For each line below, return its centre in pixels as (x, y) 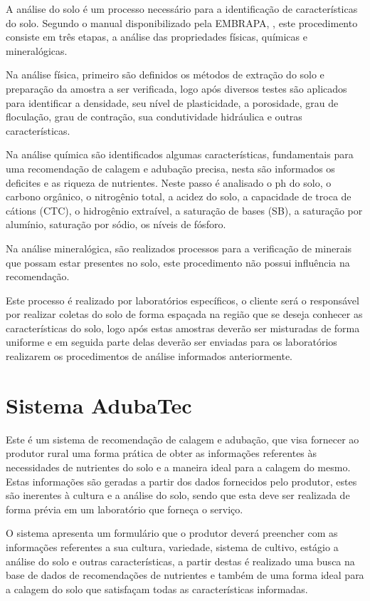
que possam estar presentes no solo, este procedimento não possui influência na (178, 262)
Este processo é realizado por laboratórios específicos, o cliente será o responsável (183, 300)
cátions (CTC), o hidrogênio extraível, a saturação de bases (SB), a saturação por (184, 210)
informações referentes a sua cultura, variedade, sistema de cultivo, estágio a (172, 546)
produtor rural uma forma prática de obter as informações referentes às (162, 453)
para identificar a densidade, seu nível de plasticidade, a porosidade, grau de (172, 102)
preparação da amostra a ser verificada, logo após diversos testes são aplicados (176, 88)
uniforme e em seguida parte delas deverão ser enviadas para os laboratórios (171, 342)
